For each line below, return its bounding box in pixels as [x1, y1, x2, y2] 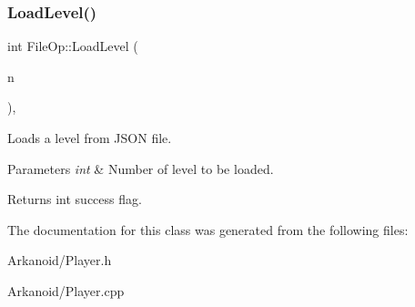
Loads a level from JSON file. [7, 128, 172, 147]
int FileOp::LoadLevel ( [7, 36, 138, 56]
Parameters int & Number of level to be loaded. [7, 159, 274, 178]
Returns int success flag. [7, 189, 142, 209]
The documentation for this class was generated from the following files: [7, 220, 409, 239]
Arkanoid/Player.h [7, 251, 112, 270]
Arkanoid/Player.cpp [7, 281, 125, 300]
